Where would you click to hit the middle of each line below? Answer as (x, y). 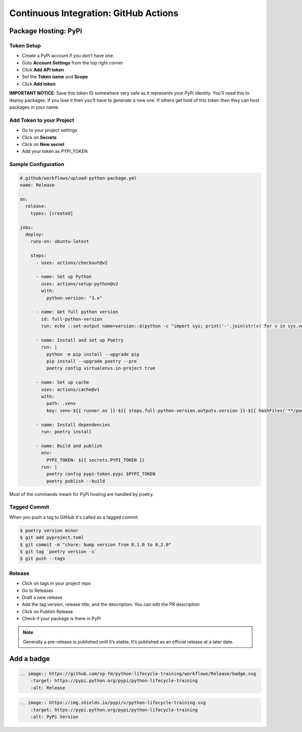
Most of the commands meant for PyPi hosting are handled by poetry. (82, 494)
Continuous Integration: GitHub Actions (94, 13)
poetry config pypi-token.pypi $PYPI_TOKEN (101, 474)
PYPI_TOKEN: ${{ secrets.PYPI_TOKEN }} (95, 460)
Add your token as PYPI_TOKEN (55, 152)
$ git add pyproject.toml (52, 538)
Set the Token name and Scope (55, 77)
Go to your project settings (50, 130)
